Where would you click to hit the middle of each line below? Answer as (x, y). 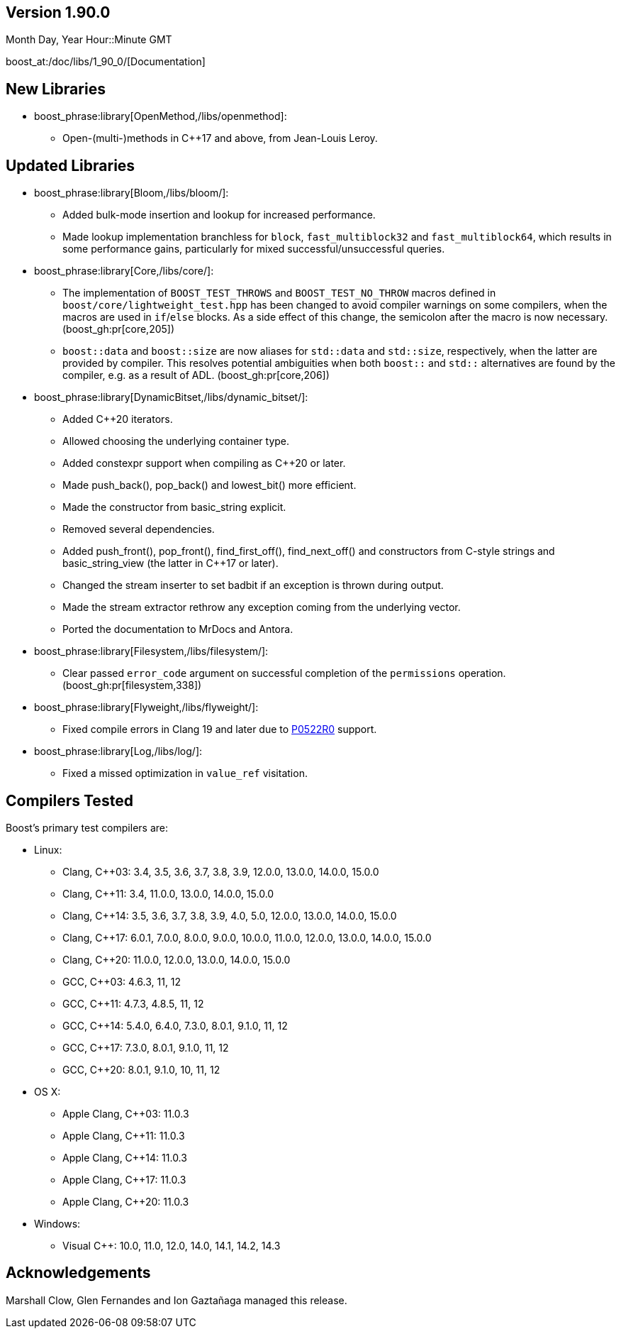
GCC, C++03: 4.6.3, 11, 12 (122, 981)
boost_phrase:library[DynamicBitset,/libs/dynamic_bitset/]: (171, 397)
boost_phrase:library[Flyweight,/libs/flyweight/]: (146, 707)
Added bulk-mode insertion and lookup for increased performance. (219, 215)
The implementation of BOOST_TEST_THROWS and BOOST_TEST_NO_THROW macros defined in (279, 293)
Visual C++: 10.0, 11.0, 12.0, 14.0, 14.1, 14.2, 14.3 (172, 1245)
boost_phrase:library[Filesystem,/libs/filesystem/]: (151, 651)
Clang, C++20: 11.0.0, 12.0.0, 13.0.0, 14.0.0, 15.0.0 (177, 959)
